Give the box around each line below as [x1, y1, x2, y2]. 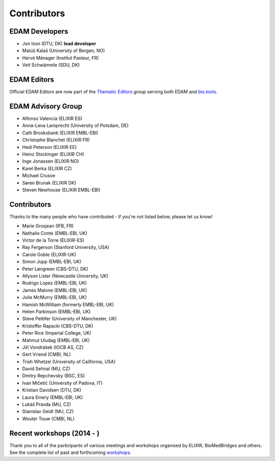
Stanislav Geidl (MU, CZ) [22, 408, 74, 415]
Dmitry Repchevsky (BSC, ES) [22, 373, 85, 379]
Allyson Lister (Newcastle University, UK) [22, 273, 108, 279]
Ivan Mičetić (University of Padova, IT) [22, 380, 103, 386]
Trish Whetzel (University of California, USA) [22, 358, 116, 365]
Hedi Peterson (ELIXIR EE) [22, 144, 77, 150]
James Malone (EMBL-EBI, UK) [22, 287, 87, 293]
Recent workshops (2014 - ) [9, 429, 100, 438]
